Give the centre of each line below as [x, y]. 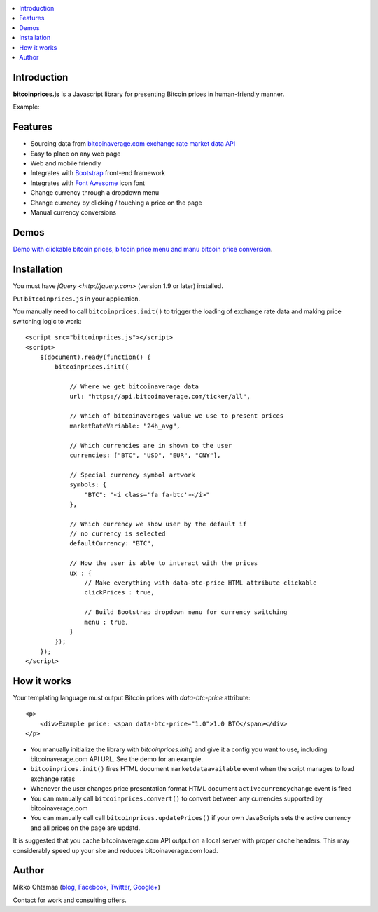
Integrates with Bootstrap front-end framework [98, 173]
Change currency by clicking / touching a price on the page [116, 203]
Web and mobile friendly [66, 163]
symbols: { [88, 485]
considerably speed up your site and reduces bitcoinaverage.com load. [115, 850]
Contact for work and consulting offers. [70, 900]
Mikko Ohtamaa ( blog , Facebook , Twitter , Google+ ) [87, 887]
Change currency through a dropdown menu [95, 193]
